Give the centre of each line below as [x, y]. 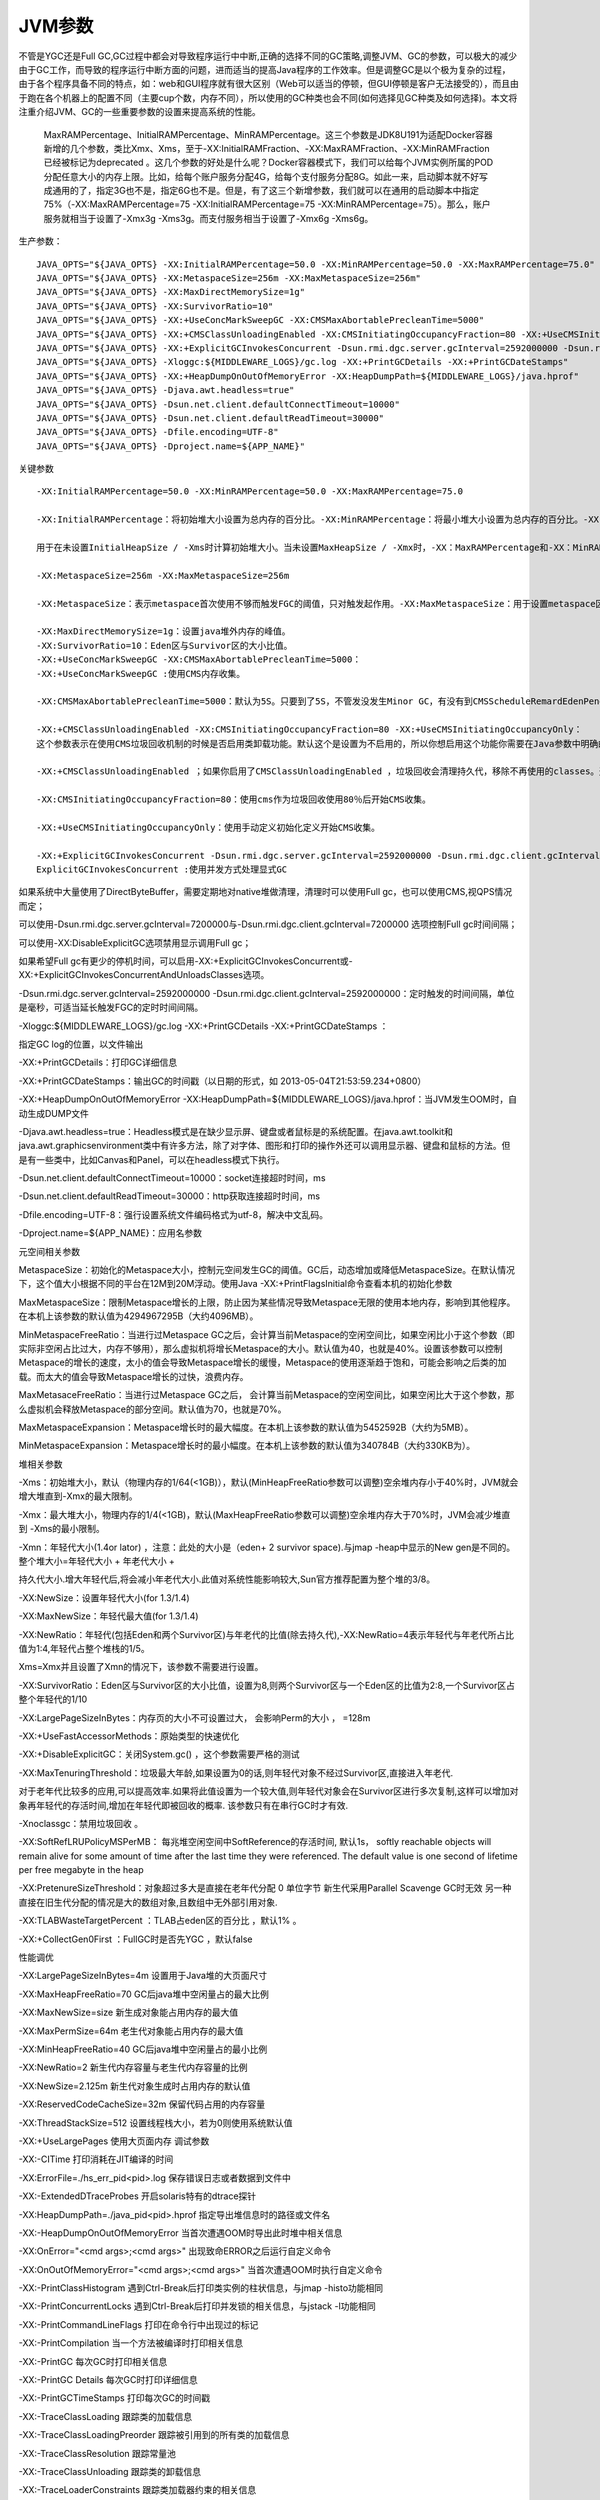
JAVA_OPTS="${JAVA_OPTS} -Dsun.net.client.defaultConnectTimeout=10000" [218, 404]
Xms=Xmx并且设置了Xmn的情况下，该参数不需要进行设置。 [141, 1667]
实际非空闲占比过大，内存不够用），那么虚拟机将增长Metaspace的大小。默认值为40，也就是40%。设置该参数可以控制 [260, 1348]
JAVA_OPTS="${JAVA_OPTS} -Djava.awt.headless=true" [165, 390]
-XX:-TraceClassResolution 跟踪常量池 [97, 2453]
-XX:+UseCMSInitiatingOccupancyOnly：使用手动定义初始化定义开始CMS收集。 [208, 827]
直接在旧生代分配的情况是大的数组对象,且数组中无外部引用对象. [148, 1902]
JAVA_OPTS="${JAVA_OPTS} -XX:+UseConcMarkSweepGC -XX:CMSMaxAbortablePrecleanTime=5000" [260, 320]
